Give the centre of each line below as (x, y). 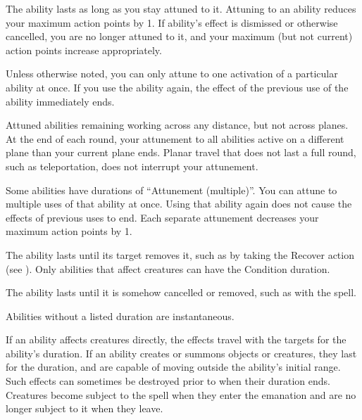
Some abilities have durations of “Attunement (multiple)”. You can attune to (171, 190)
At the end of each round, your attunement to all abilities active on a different (175, 138)
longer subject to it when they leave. (85, 408)
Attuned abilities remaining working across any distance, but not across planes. (177, 125)
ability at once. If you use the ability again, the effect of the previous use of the (177, 87)
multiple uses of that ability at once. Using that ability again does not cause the (179, 204)
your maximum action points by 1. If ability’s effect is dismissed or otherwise (172, 22)
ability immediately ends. (60, 101)
